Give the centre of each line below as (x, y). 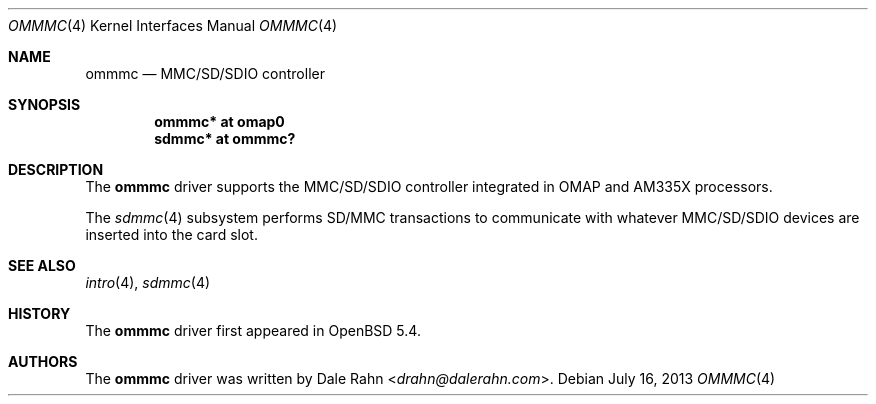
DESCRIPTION (56, 169)
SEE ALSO (42, 265)
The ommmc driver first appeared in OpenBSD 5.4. (253, 330)
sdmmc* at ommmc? (225, 138)
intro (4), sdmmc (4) (148, 282)
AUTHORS (43, 361)
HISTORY (39, 313)
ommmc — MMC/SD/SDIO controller (205, 73)
